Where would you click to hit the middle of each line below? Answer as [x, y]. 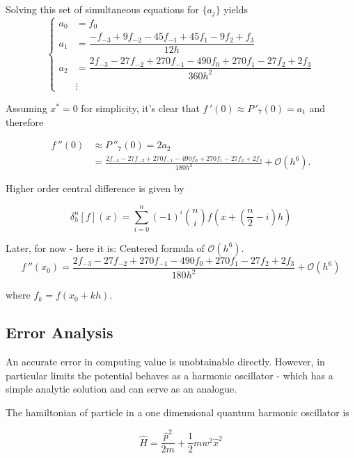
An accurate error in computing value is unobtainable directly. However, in [165, 362]
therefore [25, 121]
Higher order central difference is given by [95, 188]
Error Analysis [60, 332]
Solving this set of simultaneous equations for [102, 9]
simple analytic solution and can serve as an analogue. [121, 389]
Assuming [26, 108]
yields [236, 9]
